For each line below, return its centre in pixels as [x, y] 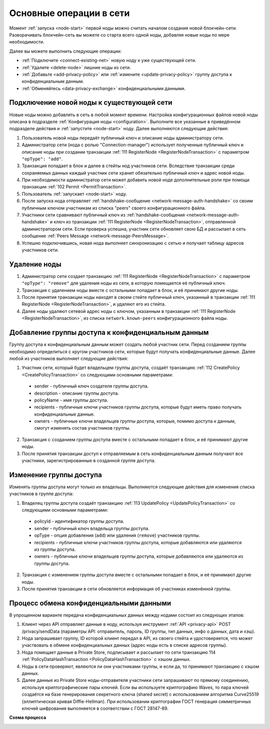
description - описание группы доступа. [77, 393]
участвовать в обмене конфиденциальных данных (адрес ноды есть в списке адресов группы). [124, 645]
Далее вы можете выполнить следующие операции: [65, 51]
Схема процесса [28, 717]
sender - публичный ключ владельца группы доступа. [92, 528]
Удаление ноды [35, 264]
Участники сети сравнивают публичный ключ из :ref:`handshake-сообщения [103, 215]
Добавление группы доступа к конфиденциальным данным [109, 333]
